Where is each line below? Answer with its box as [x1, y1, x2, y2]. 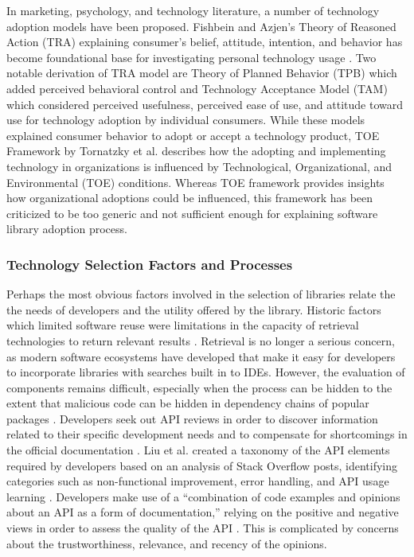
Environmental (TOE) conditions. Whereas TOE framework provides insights [6, 173, 385, 190]
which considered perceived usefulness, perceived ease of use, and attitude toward [6, 95, 403, 112]
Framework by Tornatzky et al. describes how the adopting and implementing [6, 142, 386, 159]
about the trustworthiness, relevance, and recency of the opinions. [6, 535, 327, 551]
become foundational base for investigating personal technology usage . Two [6, 49, 377, 65]
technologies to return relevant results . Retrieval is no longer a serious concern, [6, 332, 395, 349]
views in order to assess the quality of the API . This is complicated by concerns [6, 520, 399, 536]
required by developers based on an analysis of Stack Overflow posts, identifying [6, 457, 398, 473]
